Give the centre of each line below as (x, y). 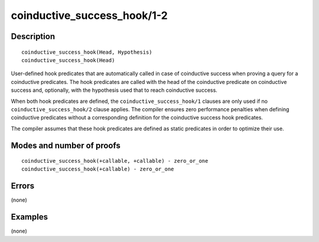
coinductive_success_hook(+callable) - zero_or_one (98, 169)
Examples (30, 217)
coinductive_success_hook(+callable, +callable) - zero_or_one (115, 161)
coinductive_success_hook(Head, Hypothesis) (87, 52)
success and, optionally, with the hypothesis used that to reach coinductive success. (114, 90)
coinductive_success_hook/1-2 (89, 15)
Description (33, 36)
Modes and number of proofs (66, 145)
